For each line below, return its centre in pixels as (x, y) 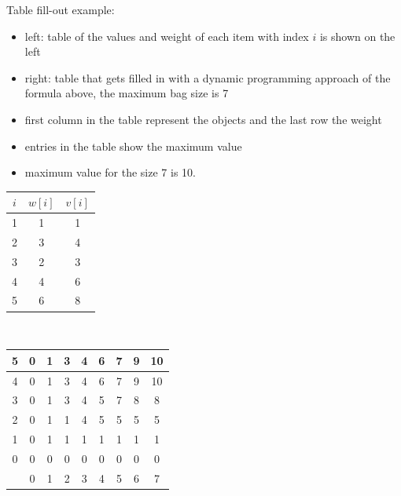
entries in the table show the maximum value (133, 146)
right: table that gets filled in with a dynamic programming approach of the (208, 77)
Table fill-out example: (61, 9)
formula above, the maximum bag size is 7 (127, 93)
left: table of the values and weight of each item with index (167, 36)
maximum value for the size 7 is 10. (110, 172)
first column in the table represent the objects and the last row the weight (203, 119)
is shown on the (357, 36)
